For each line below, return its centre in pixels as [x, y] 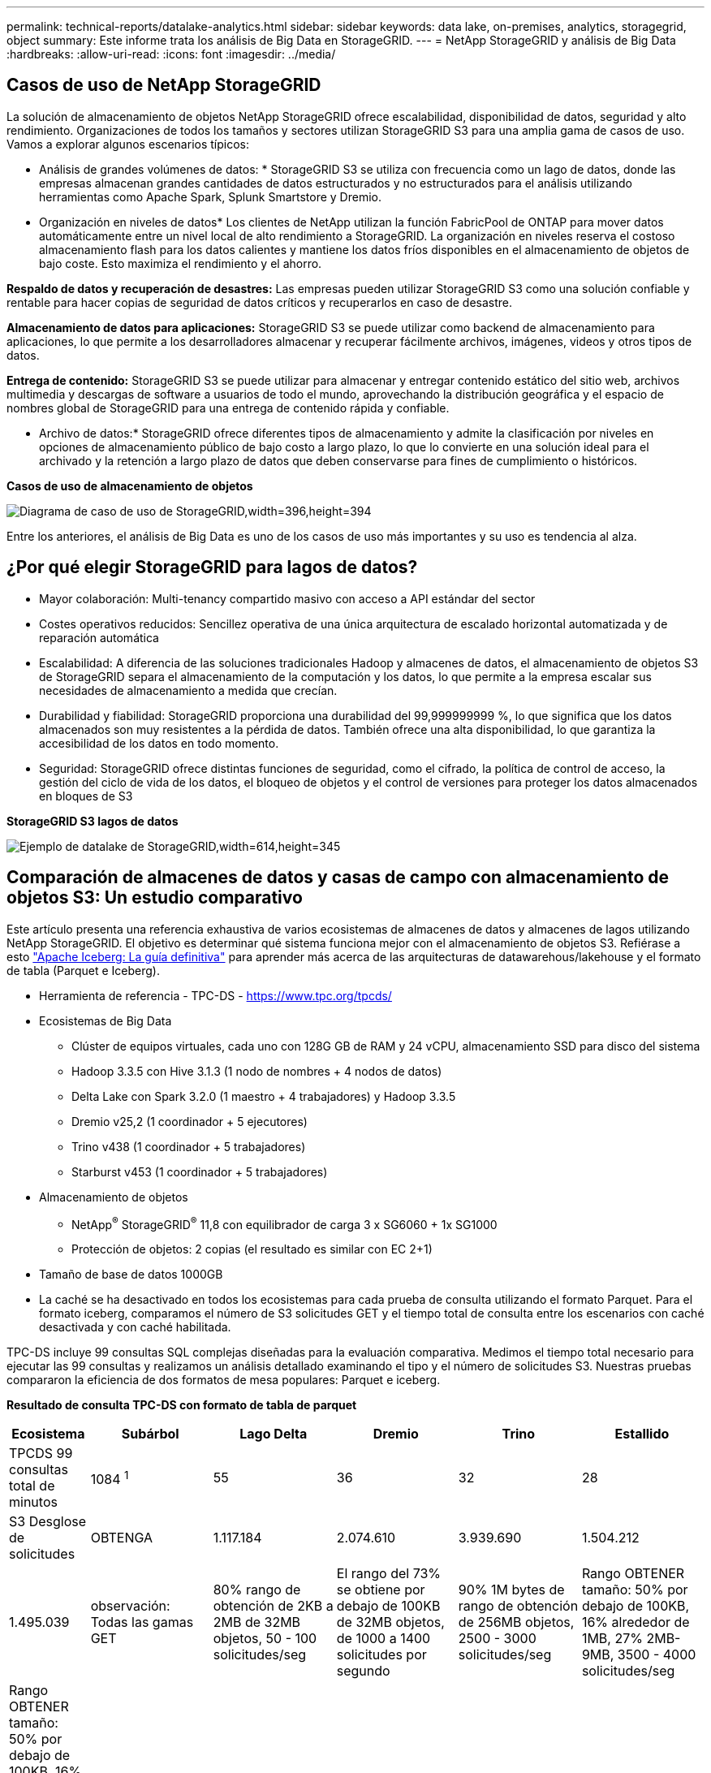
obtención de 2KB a [273, 1606]
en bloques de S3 [86, 796]
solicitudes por [381, 1655]
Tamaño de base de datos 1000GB [131, 1275]
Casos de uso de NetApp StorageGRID [164, 85]
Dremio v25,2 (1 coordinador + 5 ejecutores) [190, 1121]
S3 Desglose [48, 1522]
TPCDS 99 [41, 1454]
